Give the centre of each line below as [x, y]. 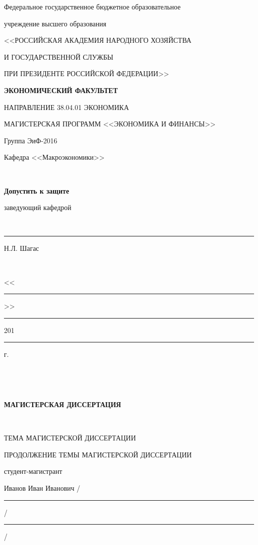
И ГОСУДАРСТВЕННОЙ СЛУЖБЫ [59, 56]
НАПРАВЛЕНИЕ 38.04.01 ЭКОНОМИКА [66, 107]
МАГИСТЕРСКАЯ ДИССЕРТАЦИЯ [63, 404]
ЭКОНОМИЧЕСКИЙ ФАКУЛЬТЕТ [61, 90]
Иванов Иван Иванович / [42, 488]
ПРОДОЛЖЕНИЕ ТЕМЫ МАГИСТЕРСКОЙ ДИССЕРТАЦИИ [98, 454]
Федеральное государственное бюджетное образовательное [93, 6]
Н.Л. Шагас [22, 248]
